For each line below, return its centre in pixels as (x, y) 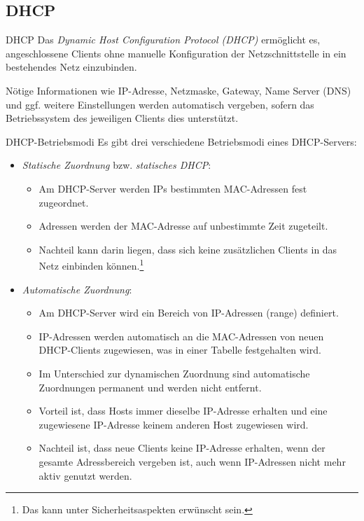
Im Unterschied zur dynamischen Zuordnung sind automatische (174, 373)
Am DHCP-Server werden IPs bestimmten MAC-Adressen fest (173, 188)
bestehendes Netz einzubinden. (71, 67)
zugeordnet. (64, 202)
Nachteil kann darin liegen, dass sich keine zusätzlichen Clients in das (188, 249)
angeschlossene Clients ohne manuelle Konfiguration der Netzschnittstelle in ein (176, 53)
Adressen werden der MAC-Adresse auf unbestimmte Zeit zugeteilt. (183, 226)
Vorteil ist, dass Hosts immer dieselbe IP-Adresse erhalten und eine (183, 411)
